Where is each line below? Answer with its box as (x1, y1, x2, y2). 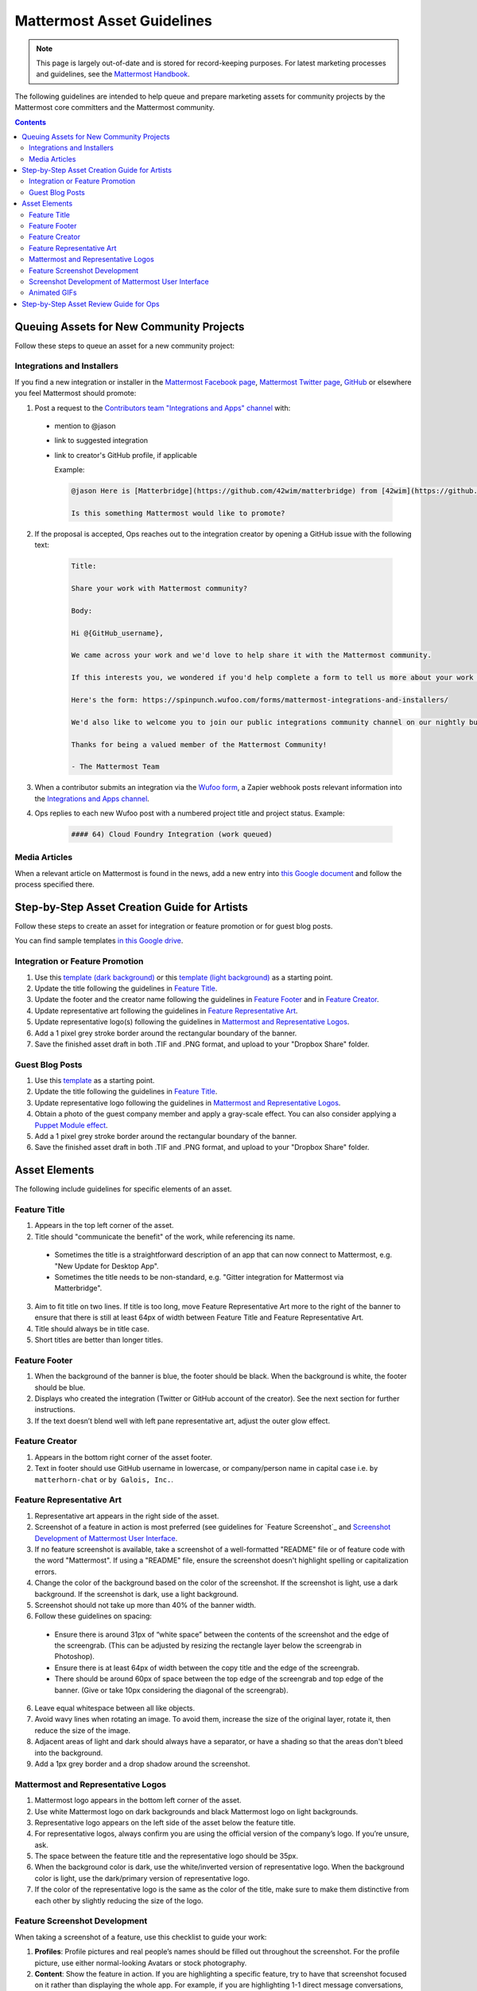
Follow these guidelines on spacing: (34, 1611, 153, 1621)
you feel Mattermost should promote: (14, 389, 137, 398)
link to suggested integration (54, 436, 149, 445)
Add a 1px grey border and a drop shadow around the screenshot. (34, 1758, 250, 1768)
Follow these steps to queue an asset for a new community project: (14, 341, 235, 350)
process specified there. (14, 880, 95, 890)
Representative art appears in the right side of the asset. (34, 1511, 219, 1520)
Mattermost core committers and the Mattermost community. (14, 103, 215, 112)
